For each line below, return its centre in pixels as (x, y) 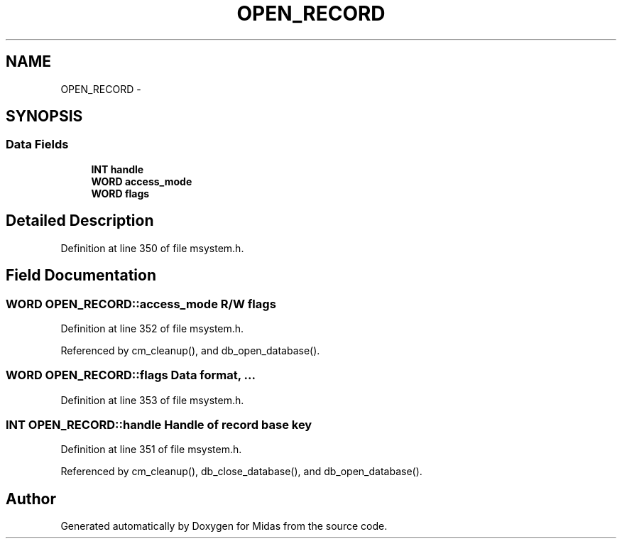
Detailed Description (80, 221)
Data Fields (37, 145)
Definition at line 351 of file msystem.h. (151, 450)
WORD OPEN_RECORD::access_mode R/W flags (141, 304)
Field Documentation (81, 276)
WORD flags (120, 193)
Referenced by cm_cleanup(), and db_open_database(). (190, 350)
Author (31, 499)
